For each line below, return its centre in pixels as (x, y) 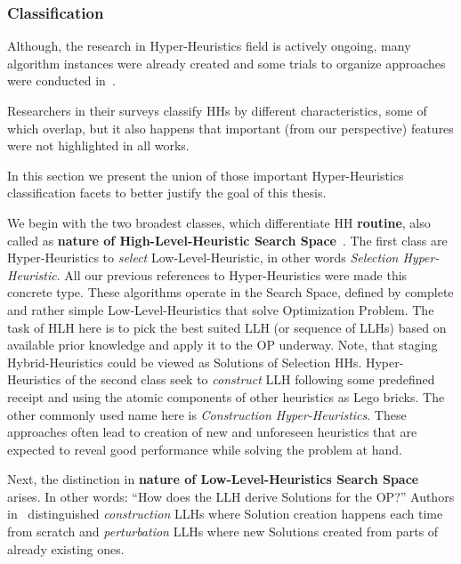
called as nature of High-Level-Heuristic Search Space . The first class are (227, 240)
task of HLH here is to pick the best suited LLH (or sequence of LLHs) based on (227, 327)
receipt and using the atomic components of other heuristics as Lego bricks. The (226, 396)
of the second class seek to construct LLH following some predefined (250, 379)
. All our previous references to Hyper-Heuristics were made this (232, 274)
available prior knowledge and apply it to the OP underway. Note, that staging (222, 345)
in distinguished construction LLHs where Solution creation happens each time (225, 514)
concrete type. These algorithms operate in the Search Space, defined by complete (230, 292)
